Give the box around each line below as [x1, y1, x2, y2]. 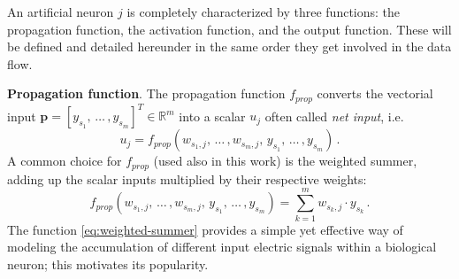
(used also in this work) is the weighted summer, [153, 151, 417, 170]
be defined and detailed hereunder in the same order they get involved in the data [7, 37, 452, 56]
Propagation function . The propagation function [7, 84, 286, 103]
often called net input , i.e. [264, 106, 404, 125]
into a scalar [179, 106, 246, 125]
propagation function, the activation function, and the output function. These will [7, 19, 452, 38]
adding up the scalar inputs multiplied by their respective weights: [7, 169, 367, 188]
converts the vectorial [317, 84, 433, 103]
